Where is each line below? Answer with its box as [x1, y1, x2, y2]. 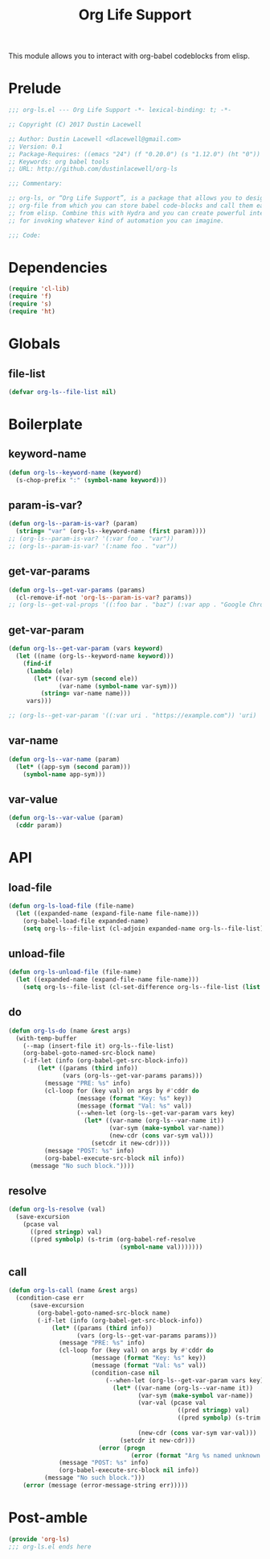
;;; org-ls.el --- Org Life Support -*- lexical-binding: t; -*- [8, 106, 231, 114]
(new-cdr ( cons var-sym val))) [108, 1132, 215, 1140]
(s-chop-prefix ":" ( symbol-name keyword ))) [15, 476, 167, 484]
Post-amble [8, 1509, 88, 1527]
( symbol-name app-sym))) [22, 770, 106, 779]
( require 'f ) [8, 293, 52, 301]
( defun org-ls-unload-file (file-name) [8, 968, 142, 976]
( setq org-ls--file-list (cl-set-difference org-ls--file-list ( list [22, 983, 261, 992]
